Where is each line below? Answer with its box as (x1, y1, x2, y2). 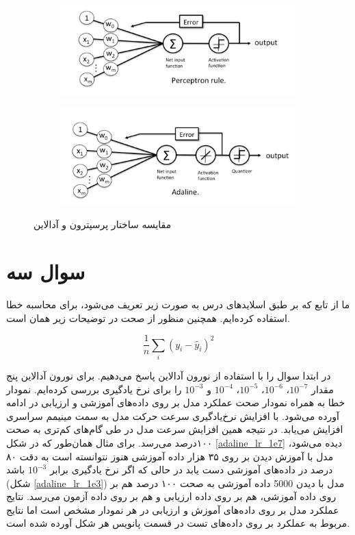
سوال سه (6, 258, 86, 286)
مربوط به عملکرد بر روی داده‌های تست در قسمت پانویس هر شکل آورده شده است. (6, 516, 350, 530)
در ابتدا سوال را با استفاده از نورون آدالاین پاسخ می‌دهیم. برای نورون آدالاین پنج (6, 368, 331, 382)
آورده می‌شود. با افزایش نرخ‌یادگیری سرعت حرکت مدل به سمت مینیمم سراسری (6, 408, 339, 423)
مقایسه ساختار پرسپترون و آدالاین (34, 217, 172, 232)
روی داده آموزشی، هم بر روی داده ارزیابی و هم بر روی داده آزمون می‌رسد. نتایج (6, 489, 337, 503)
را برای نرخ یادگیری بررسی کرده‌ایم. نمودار (6, 382, 182, 396)
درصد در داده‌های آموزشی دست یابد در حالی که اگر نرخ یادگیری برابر (49, 462, 333, 477)
